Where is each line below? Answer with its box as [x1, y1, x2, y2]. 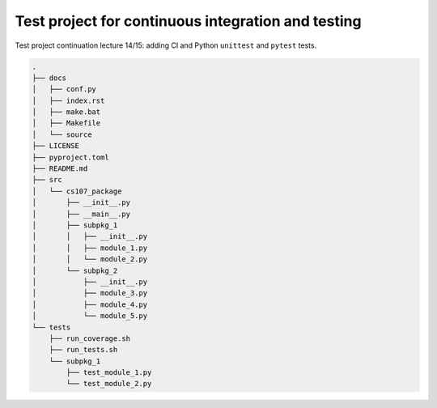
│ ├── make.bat [32, 108, 101, 117]
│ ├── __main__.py [32, 209, 131, 219]
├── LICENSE [32, 142, 80, 151]
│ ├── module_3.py [32, 288, 148, 298]
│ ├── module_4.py [32, 300, 148, 309]
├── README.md [32, 164, 88, 173]
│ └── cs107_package [32, 186, 122, 196]
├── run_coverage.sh [49, 334, 131, 343]
